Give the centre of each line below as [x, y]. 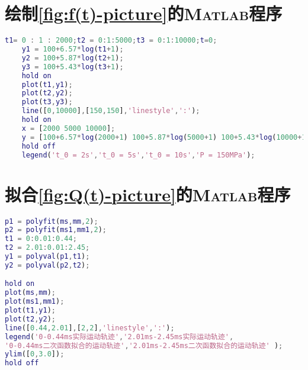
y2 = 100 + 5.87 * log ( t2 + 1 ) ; [73, 58]
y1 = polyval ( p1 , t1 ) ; [47, 256]
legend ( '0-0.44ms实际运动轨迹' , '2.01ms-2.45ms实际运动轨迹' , [119, 337]
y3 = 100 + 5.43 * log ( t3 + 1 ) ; [73, 67]
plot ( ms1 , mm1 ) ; [35, 302]
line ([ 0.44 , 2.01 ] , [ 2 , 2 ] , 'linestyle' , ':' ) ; [90, 328]
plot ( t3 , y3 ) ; [47, 102]
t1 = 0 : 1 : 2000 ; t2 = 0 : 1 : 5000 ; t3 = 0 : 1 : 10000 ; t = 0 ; [111, 41]
